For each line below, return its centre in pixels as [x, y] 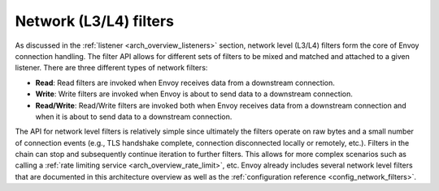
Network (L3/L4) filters [95, 21]
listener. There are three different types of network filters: [111, 68]
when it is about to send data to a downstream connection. [134, 117]
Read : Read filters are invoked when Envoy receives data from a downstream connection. [185, 83]
